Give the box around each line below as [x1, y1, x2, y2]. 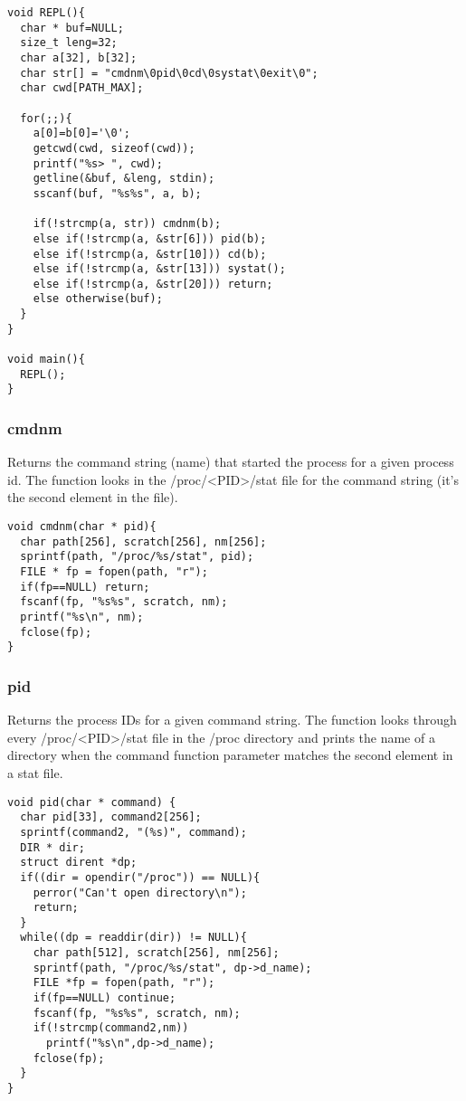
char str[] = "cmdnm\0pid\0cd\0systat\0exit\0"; [20, 66, 319, 80]
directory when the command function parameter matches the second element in [7, 745, 453, 764]
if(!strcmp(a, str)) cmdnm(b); [33, 217, 222, 231]
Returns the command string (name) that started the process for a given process [7, 452, 454, 471]
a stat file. [7, 763, 63, 782]
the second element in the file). [7, 488, 178, 507]
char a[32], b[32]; [20, 51, 138, 64]
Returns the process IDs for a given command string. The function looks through [7, 710, 457, 729]
